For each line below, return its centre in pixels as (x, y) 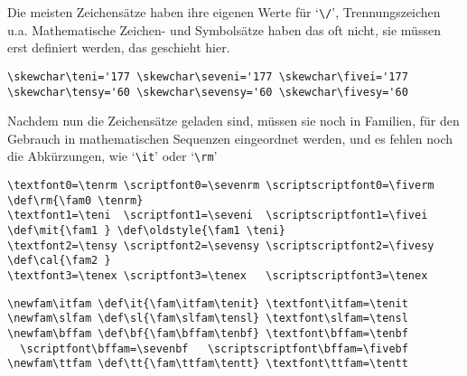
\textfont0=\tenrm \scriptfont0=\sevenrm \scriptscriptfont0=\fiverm (221, 185)
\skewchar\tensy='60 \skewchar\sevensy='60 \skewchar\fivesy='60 (208, 92)
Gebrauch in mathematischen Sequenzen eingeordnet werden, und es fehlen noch (230, 138)
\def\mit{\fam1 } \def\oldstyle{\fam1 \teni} (146, 230)
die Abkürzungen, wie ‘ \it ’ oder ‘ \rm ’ (112, 156)
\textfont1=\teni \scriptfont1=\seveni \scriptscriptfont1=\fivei (218, 216)
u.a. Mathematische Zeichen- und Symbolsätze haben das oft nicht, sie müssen (224, 29)
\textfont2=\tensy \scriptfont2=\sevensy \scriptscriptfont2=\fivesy (221, 245)
